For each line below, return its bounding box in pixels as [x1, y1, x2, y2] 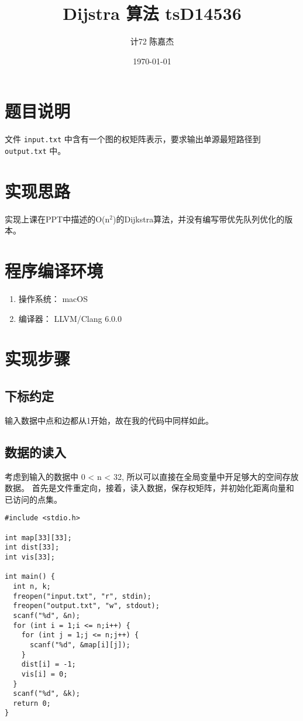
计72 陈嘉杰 [130, 35, 174, 47]
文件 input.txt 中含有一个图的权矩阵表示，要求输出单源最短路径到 [5, 133, 261, 145]
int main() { [5, 572, 55, 581]
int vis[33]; [5, 552, 55, 561]
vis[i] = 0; [21, 669, 68, 678]
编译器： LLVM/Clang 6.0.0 [18, 312, 122, 324]
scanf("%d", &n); [13, 611, 80, 620]
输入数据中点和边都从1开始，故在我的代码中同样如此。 [5, 414, 214, 426]
